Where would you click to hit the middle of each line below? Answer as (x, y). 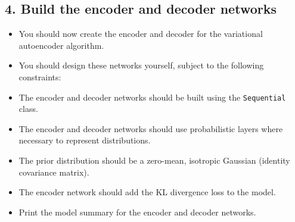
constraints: (40, 76)
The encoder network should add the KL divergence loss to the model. (147, 192)
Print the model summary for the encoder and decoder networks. (137, 212)
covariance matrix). (54, 172)
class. (28, 109)
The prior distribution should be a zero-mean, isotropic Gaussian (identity (154, 160)
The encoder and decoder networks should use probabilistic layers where (151, 128)
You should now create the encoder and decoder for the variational (141, 34)
